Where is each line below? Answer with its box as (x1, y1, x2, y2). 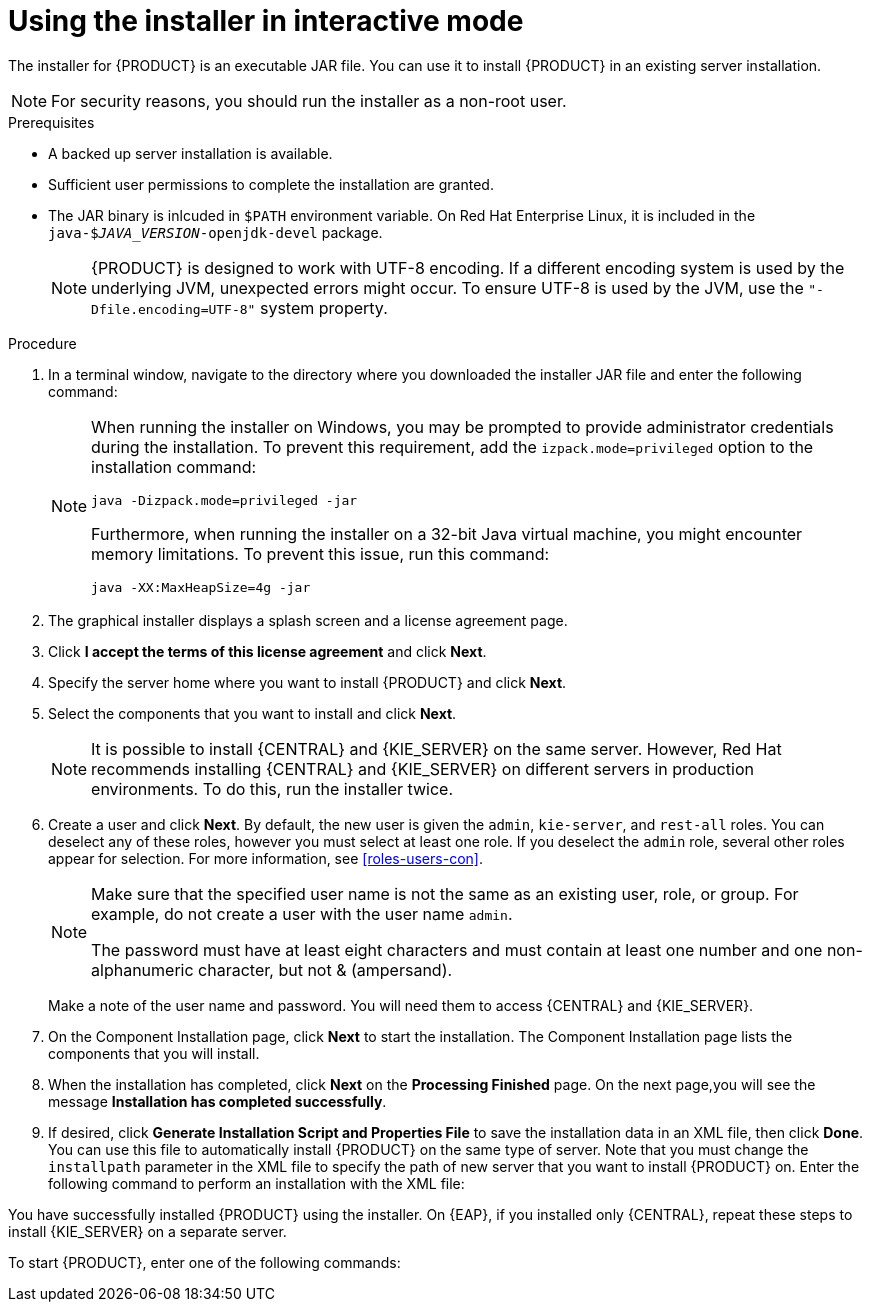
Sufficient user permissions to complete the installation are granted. (48, 175, 494, 193)
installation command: (91, 456, 257, 477)
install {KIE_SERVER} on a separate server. (8, 1222, 287, 1240)
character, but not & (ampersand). (198, 959, 453, 980)
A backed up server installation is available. (48, 144, 333, 162)
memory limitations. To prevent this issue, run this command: (91, 543, 550, 564)
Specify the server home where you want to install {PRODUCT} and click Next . (48, 673, 567, 691)
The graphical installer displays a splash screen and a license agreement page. (48, 611, 568, 629)
